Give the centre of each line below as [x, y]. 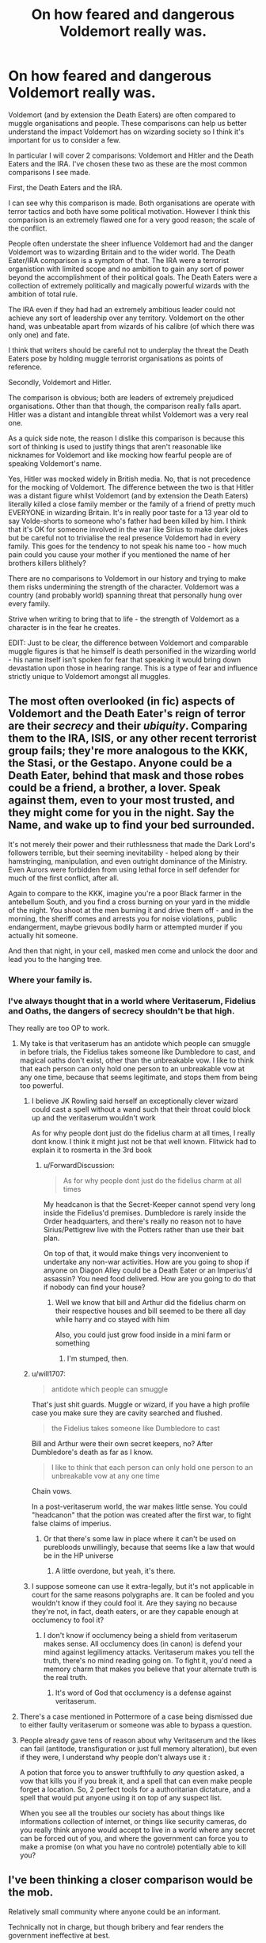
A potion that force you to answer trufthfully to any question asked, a [132, 1772]
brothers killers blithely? [47, 563]
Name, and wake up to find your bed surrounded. [132, 825]
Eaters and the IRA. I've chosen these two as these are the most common [128, 163]
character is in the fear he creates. [65, 627]
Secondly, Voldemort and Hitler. [60, 382]
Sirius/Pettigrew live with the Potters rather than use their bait [144, 1229]
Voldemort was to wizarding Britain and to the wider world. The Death [122, 252]
